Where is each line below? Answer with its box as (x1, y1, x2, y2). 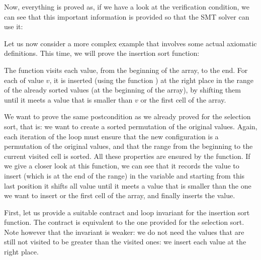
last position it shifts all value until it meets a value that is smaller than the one (4, 180, 251, 191)
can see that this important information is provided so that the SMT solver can (4, 11, 249, 22)
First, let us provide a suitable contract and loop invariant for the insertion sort (4, 207, 250, 217)
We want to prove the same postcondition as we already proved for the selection (4, 111, 251, 122)
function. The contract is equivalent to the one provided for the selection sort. (4, 217, 244, 227)
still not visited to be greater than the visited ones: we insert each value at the (4, 236, 246, 247)
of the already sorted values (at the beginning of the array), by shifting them (4, 84, 241, 95)
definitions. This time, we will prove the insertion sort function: (4, 48, 200, 58)
